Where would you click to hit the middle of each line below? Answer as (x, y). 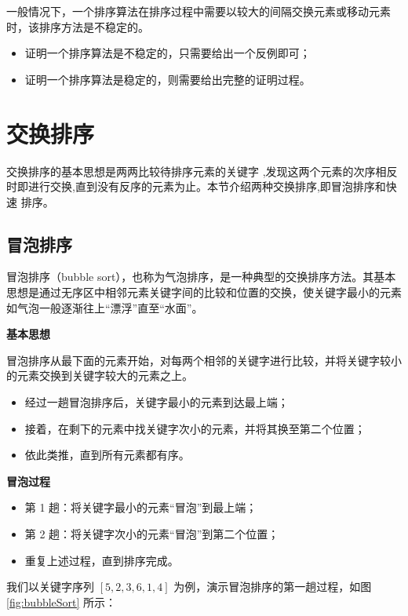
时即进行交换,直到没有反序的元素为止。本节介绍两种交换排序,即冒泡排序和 (196, 186)
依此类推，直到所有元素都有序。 (107, 455)
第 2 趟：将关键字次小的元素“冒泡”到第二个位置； (152, 534)
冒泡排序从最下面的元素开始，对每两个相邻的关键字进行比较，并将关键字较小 (204, 360)
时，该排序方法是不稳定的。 (78, 26)
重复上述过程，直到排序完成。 (102, 560)
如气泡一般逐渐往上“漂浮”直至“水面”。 (105, 307)
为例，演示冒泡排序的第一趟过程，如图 (273, 587)
